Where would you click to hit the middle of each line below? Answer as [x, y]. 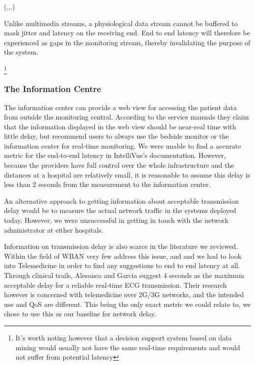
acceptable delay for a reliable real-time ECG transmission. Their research [115, 285]
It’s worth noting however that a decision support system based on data [124, 337]
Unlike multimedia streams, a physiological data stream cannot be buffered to [121, 23]
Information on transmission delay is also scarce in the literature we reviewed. [121, 246]
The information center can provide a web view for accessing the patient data [120, 107]
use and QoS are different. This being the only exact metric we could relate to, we [127, 304]
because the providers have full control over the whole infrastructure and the [119, 165]
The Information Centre [53, 89]
